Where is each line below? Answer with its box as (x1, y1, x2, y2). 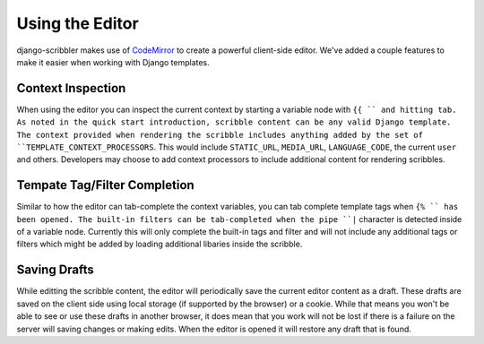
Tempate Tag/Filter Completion (16, 177, 194, 193)
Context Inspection (16, 81, 126, 96)
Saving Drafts (16, 262, 94, 278)
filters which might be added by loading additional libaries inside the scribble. (16, 238, 303, 250)
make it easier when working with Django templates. (16, 56, 210, 67)
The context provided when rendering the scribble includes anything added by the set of (16, 130, 423, 140)
